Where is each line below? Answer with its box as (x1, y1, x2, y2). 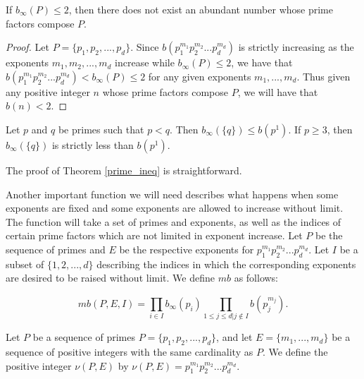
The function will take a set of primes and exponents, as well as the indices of (6, 214, 341, 229)
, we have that (231, 55, 293, 70)
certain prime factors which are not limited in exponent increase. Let (6, 228, 303, 243)
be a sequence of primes (32, 330, 135, 344)
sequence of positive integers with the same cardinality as (6, 344, 253, 359)
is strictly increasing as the (238, 40, 354, 54)
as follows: (234, 270, 279, 285)
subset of (6, 256, 44, 271)
